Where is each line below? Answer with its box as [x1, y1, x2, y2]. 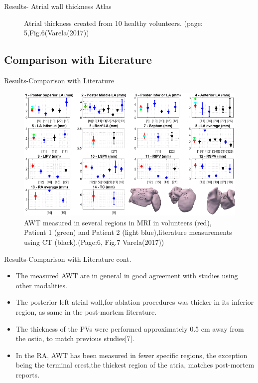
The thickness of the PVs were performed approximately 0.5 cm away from [15, 323, 244, 334]
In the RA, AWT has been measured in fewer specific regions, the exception [15, 350, 248, 360]
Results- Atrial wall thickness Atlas [4, 1, 112, 11]
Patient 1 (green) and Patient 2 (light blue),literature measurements [24, 227, 232, 237]
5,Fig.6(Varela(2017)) [24, 27, 89, 38]
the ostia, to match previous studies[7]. [15, 333, 134, 344]
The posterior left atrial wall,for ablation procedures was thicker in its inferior [15, 297, 254, 307]
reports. [15, 369, 40, 380]
